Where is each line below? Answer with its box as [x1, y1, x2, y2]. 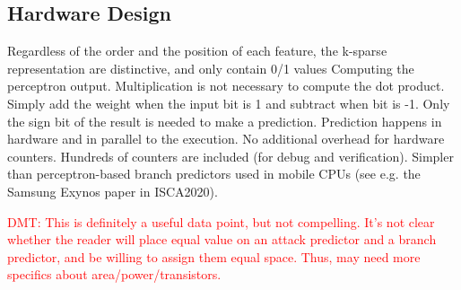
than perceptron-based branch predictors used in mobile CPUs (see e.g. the [7, 164, 421, 183]
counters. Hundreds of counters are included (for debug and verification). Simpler [7, 146, 454, 165]
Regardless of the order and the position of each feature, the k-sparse [7, 41, 387, 60]
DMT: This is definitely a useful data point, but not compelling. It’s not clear [7, 212, 435, 231]
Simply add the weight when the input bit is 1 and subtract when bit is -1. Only [7, 93, 450, 112]
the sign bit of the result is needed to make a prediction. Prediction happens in [7, 111, 442, 130]
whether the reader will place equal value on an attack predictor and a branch [7, 230, 437, 249]
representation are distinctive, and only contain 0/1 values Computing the [7, 58, 414, 77]
